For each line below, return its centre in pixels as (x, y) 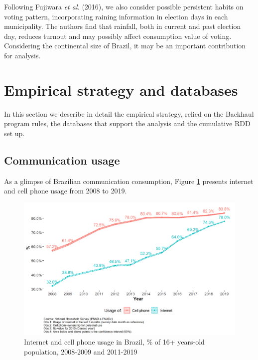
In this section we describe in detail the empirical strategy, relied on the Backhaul (129, 113)
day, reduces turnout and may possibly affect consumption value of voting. (118, 36)
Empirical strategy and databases (121, 90)
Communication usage (62, 160)
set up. (14, 133)
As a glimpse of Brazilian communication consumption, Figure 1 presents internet (129, 181)
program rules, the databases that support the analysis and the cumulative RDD (127, 123)
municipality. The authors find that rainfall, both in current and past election (123, 26)
